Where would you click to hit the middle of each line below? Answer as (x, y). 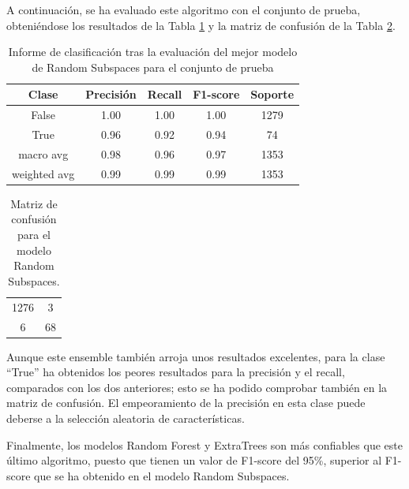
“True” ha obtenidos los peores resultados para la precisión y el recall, (176, 372)
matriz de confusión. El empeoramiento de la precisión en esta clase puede (186, 403)
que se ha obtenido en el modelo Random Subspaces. (162, 475)
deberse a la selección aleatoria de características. (126, 418)
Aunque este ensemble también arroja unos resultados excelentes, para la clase (196, 356)
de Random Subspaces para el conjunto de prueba (153, 67)
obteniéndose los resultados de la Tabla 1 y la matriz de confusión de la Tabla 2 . (201, 25)
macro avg (43, 153)
